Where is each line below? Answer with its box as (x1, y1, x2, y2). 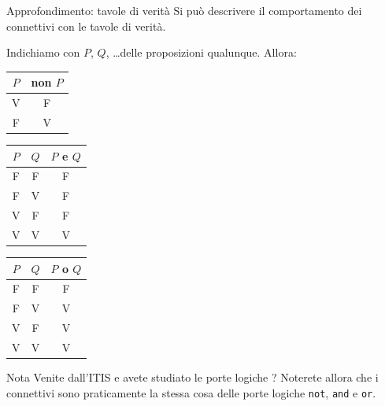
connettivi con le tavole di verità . (6, 17, 166, 34)
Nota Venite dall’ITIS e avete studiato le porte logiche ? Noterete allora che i (6, 369, 379, 385)
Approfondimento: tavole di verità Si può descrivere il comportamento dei (6, 2, 362, 18)
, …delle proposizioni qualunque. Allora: (106, 44, 297, 61)
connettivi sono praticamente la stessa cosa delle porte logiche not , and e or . (6, 384, 376, 400)
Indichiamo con (6, 44, 80, 61)
